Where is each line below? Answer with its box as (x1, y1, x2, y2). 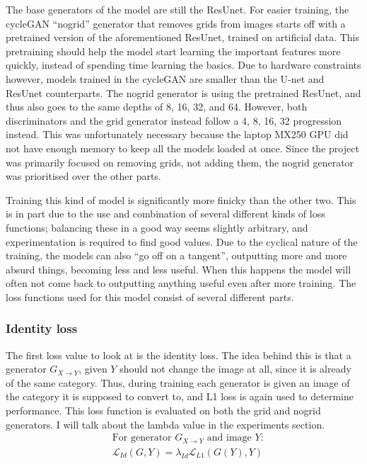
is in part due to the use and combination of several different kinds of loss (6, 206, 325, 221)
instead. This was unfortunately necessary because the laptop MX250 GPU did (6, 127, 349, 142)
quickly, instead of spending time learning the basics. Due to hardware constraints (6, 57, 361, 72)
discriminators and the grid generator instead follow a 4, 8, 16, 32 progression (6, 113, 342, 128)
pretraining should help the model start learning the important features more (6, 43, 341, 58)
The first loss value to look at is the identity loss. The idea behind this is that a (6, 347, 351, 362)
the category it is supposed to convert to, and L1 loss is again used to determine (6, 389, 354, 404)
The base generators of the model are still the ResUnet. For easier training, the (6, 2, 349, 16)
